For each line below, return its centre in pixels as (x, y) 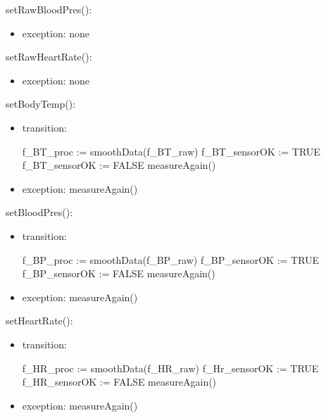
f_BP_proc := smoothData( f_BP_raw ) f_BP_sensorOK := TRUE (171, 259)
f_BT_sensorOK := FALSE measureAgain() (119, 165)
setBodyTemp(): (41, 104)
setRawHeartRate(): (49, 57)
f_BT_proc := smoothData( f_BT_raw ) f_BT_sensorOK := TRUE (171, 151)
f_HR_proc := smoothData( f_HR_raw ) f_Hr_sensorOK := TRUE (170, 368)
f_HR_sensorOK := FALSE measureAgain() (119, 382)
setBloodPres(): (39, 212)
